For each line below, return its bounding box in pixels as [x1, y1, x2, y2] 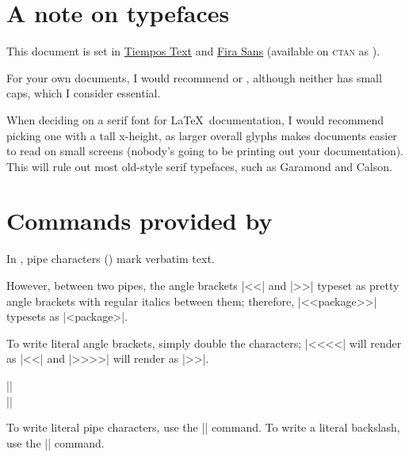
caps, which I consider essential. [6, 85, 161, 101]
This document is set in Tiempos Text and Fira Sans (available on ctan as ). [6, 43, 380, 59]
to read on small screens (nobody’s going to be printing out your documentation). [6, 143, 404, 159]
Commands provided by [6, 204, 273, 237]
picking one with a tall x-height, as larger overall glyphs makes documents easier [6, 127, 397, 143]
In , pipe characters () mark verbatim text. [6, 250, 215, 267]
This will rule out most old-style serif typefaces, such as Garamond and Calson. [6, 158, 392, 174]
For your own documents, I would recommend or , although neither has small [6, 69, 382, 86]
